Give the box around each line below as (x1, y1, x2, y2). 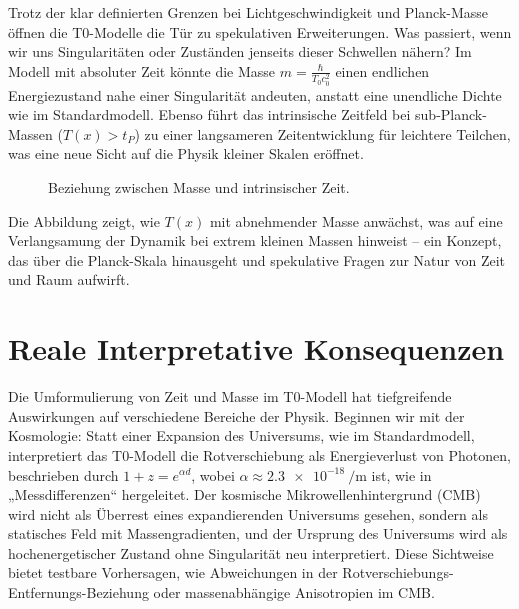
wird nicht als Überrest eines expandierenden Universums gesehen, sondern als (8, 503, 488, 524)
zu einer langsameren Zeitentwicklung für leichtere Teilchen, (144, 123, 511, 144)
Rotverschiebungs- (342, 562, 454, 583)
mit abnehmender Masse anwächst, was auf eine (209, 210, 503, 231)
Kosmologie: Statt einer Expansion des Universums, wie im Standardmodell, (8, 425, 475, 446)
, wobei (191, 464, 235, 485)
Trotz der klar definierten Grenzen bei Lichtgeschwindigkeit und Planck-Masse (8, 2, 489, 22)
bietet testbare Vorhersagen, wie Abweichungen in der (8, 562, 338, 583)
